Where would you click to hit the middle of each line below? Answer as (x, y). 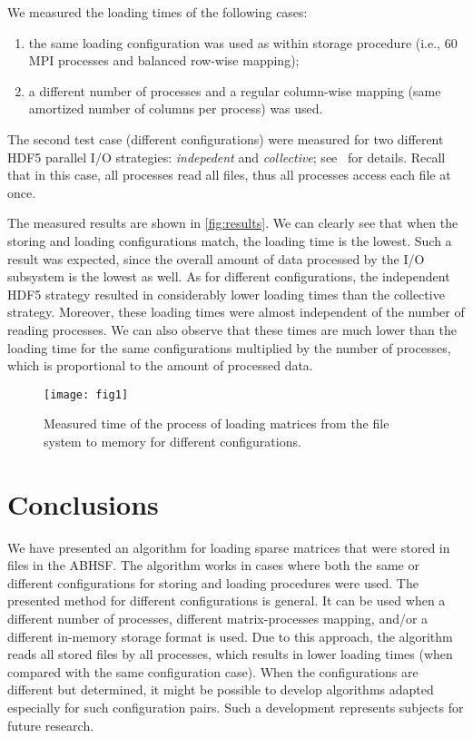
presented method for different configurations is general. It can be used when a (227, 600)
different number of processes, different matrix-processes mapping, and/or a (218, 619)
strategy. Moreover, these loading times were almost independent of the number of (236, 312)
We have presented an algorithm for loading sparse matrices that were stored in (229, 547)
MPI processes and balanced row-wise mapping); (164, 60)
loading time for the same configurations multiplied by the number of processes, (229, 347)
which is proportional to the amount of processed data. (160, 365)
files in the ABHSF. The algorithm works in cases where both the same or (213, 565)
